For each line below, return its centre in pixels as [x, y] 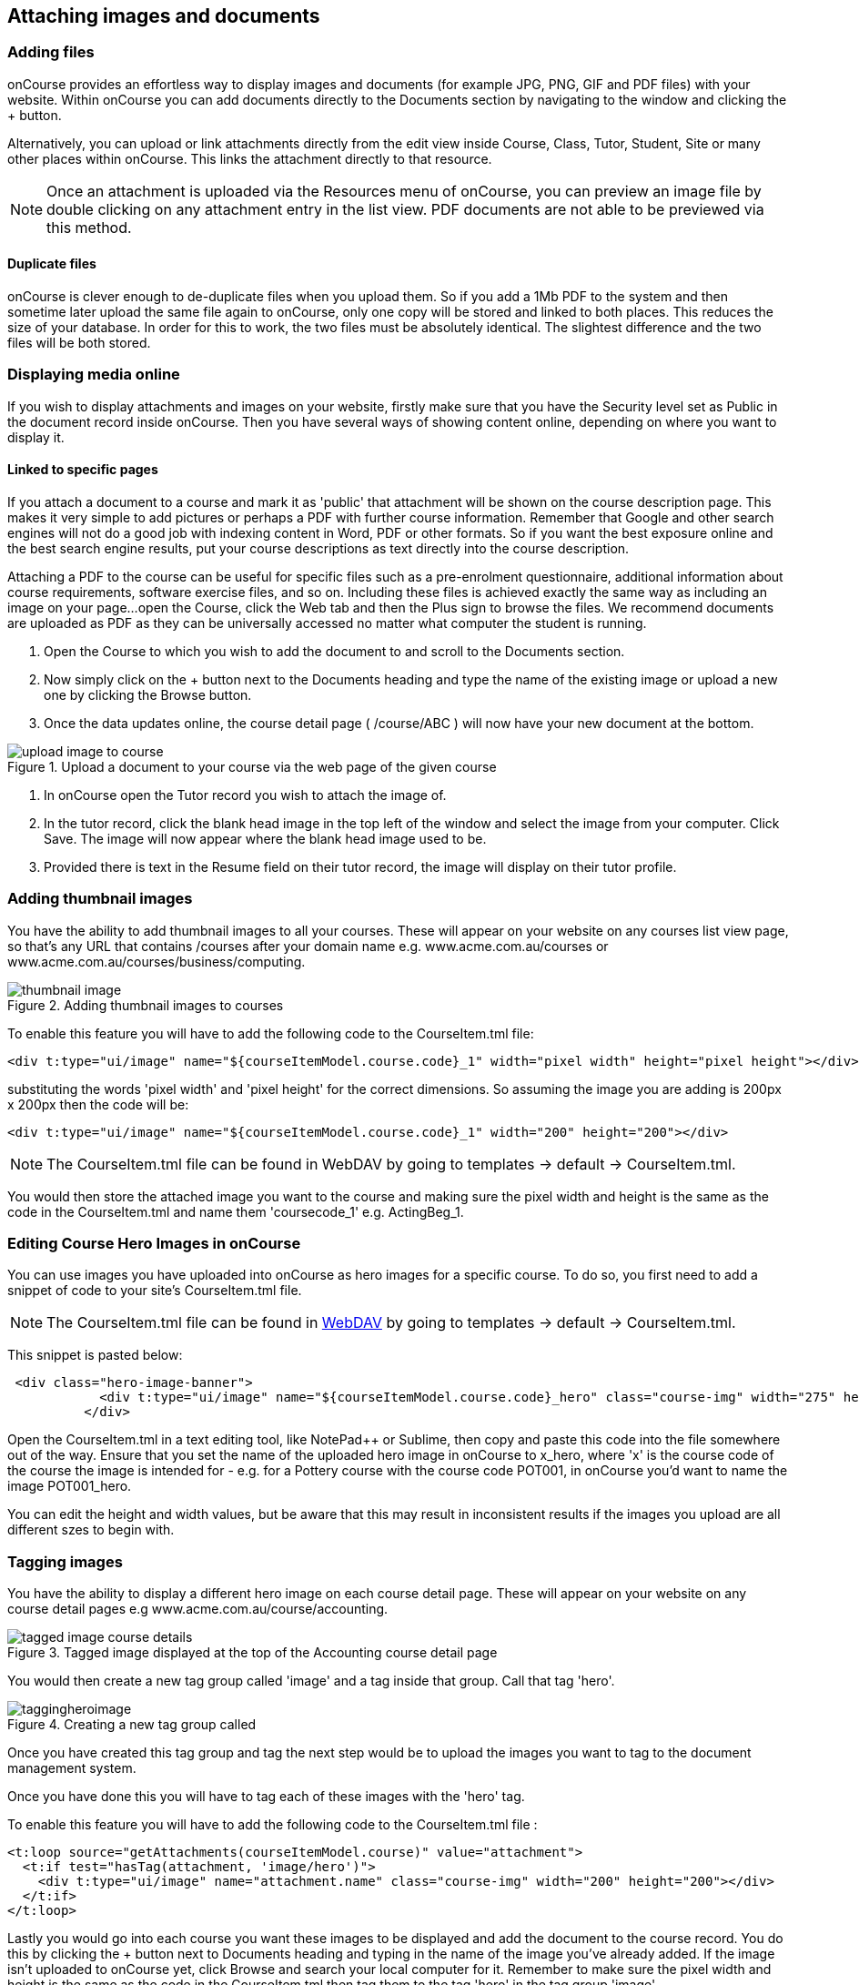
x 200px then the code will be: [98, 1104]
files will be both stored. [79, 343]
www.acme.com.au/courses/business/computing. [157, 961]
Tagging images [65, 1561]
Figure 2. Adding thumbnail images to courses [146, 1005]
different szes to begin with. [91, 1530]
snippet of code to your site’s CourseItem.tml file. [155, 1291]
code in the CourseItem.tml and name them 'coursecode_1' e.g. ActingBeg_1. [236, 1211]
